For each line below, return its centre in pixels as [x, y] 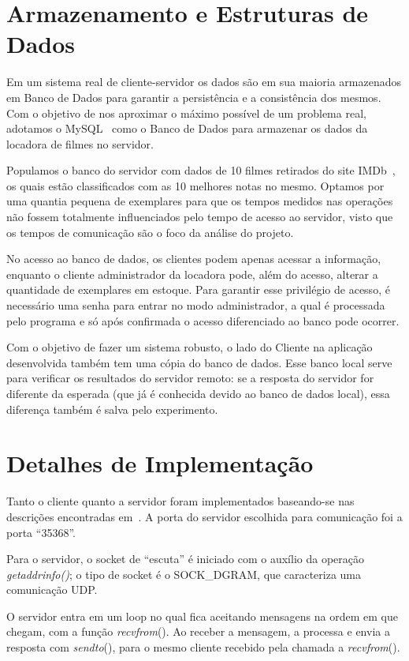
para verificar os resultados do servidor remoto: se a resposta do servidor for [190, 378]
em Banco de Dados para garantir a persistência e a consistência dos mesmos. [194, 97]
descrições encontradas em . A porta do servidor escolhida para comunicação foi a [204, 516]
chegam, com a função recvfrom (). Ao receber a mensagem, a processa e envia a [198, 631]
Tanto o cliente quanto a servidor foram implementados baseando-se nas [180, 501]
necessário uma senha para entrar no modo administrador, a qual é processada [196, 305]
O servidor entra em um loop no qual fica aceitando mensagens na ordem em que [202, 616]
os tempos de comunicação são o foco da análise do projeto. [150, 232]
